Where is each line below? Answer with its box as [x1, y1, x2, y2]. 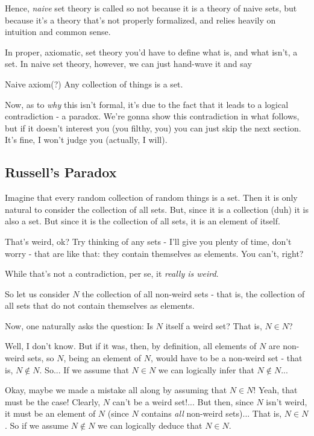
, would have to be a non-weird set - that [151, 352, 303, 364]
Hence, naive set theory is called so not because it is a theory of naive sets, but [5, 2, 297, 14]
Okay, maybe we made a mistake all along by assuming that [5, 384, 227, 396]
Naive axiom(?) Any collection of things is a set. [5, 77, 183, 90]
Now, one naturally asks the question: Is [5, 319, 154, 332]
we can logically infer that [158, 363, 254, 376]
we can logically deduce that [98, 419, 203, 432]
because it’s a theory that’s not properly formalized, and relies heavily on [5, 13, 276, 26]
